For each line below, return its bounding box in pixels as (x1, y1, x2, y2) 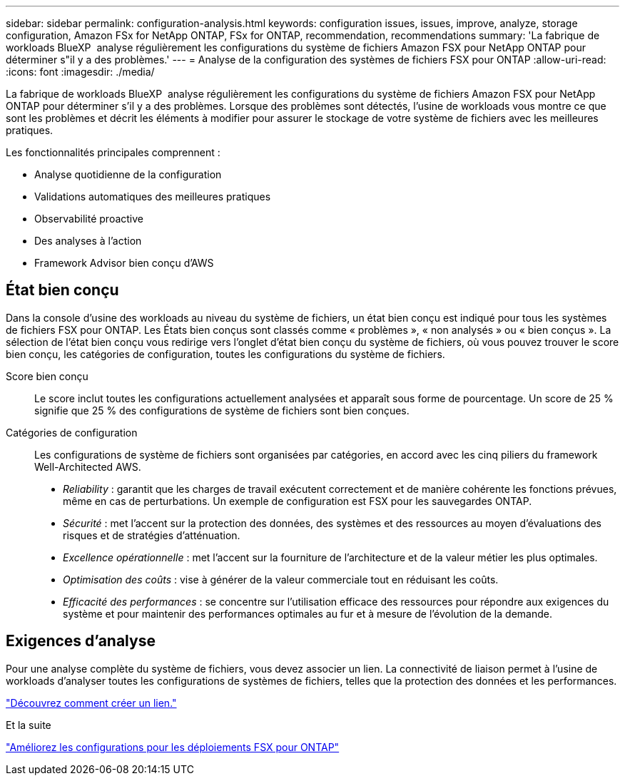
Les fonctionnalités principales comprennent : (6, 146, 220, 158)
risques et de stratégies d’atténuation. (63, 529, 240, 541)
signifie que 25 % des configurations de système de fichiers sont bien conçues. (34, 404, 410, 417)
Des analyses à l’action (34, 235, 142, 247)
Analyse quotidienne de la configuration (34, 168, 222, 180)
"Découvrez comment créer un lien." (6, 696, 177, 709)
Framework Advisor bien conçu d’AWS (34, 257, 214, 269)
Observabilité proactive (34, 213, 143, 225)
